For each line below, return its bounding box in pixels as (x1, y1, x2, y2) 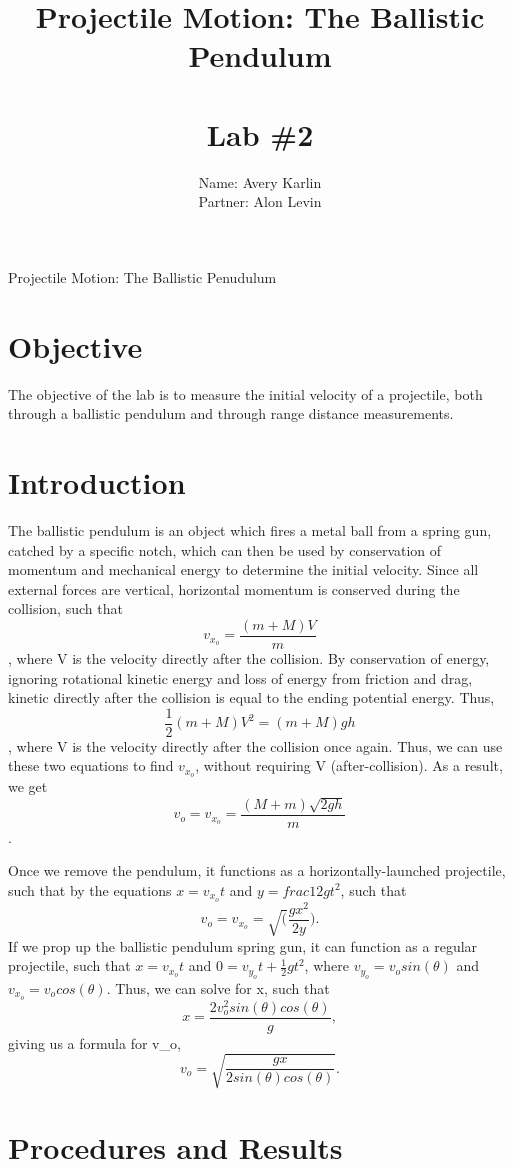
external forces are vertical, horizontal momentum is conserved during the (8, 578, 460, 599)
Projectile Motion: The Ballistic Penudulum (8, 266, 277, 287)
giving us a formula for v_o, (8, 1032, 181, 1053)
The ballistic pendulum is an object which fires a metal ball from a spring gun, (8, 519, 492, 540)
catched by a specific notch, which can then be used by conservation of (8, 539, 442, 560)
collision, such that (8, 598, 123, 619)
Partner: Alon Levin (198, 191, 322, 212)
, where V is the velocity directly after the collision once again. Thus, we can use (8, 735, 503, 756)
